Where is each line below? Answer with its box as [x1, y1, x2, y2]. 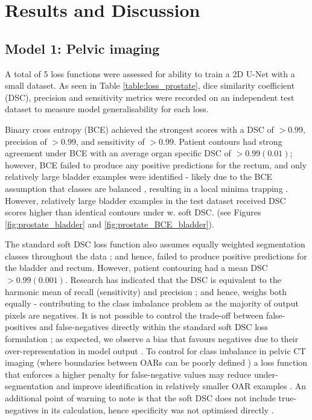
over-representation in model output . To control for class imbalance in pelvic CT [5, 344, 306, 357]
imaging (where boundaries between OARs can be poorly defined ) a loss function [5, 356, 308, 369]
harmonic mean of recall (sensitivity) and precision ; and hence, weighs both [5, 285, 287, 297]
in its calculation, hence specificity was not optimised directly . [41, 403, 274, 416]
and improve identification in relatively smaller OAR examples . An [56, 380, 307, 392]
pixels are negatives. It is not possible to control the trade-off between [5, 308, 264, 321]
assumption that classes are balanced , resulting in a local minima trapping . [5, 182, 288, 194]
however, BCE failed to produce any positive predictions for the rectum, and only [5, 158, 307, 171]
